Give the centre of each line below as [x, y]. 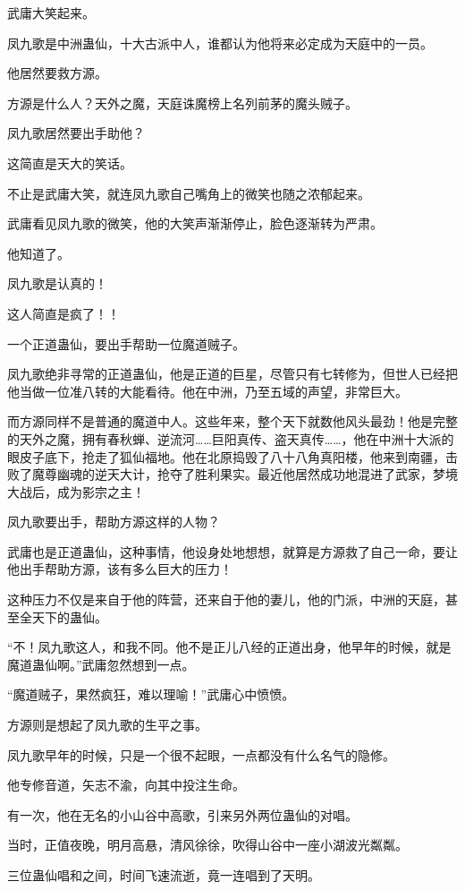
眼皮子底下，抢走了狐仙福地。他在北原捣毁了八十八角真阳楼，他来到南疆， [226, 456]
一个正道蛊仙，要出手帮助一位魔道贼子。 [126, 343]
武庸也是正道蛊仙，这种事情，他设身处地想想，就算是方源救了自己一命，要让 [232, 551]
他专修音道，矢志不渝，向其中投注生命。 [126, 785]
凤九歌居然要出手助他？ [76, 133]
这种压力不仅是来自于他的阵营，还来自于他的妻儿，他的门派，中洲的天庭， [226, 599]
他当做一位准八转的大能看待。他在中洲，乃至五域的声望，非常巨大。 [207, 391]
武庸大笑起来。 [51, 13]
